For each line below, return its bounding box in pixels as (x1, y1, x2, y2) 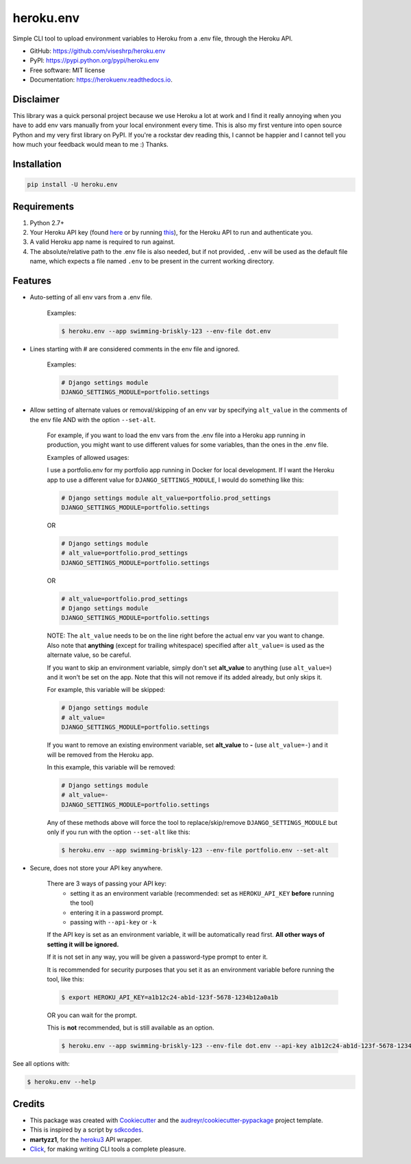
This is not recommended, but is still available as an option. (47, 1023, 215, 1032)
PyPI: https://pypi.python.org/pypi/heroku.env (29, 56, 160, 65)
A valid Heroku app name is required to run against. (29, 237, 175, 246)
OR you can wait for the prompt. (47, 1011, 138, 1019)
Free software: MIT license (29, 66, 105, 74)
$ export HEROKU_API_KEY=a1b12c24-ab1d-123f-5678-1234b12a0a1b (61, 993, 279, 1001)
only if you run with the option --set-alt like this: (47, 828, 191, 837)
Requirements (12, 200, 75, 212)
